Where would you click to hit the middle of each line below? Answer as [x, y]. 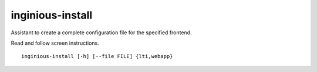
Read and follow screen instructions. [55, 43]
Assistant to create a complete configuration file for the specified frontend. [101, 33]
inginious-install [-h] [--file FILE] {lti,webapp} [97, 56]
